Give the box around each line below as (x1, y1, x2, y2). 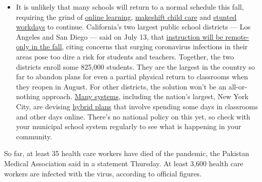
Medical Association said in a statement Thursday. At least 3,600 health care (4, 158, 243, 168)
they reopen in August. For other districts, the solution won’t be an (16, 81, 227, 92)
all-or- (228, 81, 247, 92)
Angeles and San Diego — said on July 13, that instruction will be (16, 31, 223, 42)
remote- (225, 31, 249, 42)
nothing (16, 91, 40, 102)
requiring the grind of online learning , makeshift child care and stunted (16, 11, 237, 22)
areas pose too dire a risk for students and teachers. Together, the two (16, 51, 234, 62)
